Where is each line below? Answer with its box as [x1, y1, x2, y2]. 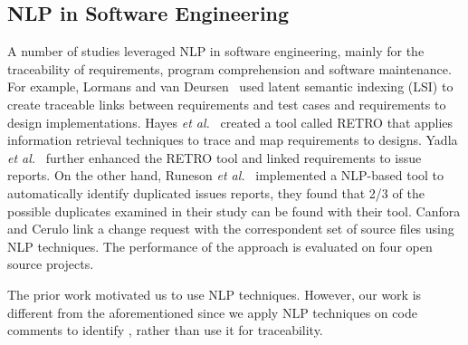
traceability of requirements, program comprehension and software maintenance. [7, 59, 452, 78]
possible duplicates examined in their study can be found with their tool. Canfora [7, 201, 461, 220]
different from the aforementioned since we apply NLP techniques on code [7, 302, 417, 321]
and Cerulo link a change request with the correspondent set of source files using [7, 219, 454, 238]
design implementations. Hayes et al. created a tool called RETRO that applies [7, 112, 454, 131]
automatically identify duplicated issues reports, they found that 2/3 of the [7, 183, 425, 202]
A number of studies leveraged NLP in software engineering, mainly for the [7, 42, 425, 61]
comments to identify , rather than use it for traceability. [7, 321, 323, 340]
